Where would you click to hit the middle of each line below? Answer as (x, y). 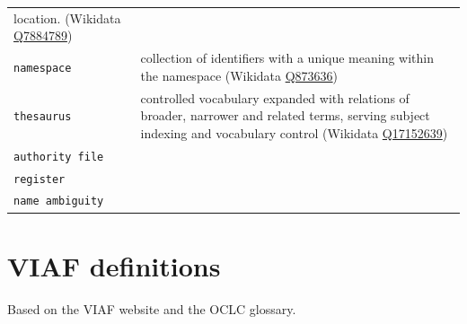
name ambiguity (59, 201)
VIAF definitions (114, 265)
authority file (59, 157)
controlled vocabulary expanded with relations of (275, 97)
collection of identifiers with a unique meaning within (287, 58)
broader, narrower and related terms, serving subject (285, 115)
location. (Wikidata (67, 18)
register (40, 179)
